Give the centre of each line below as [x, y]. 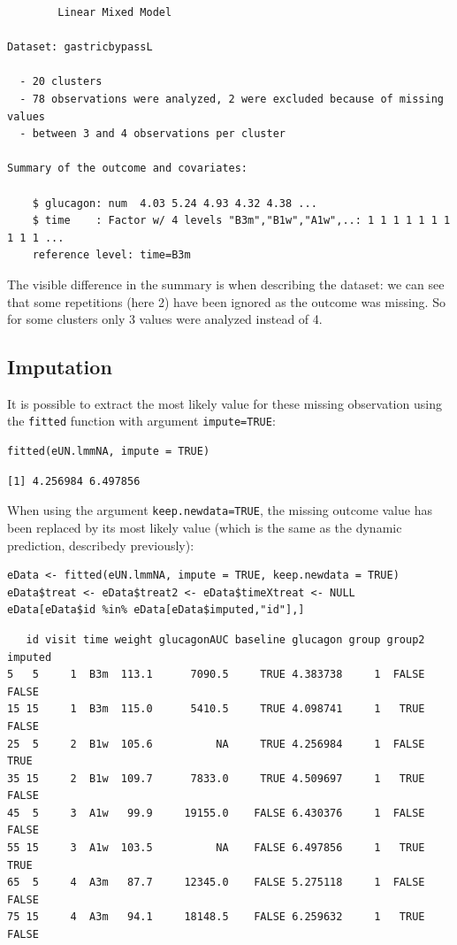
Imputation [60, 367]
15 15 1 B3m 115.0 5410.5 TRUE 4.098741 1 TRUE [216, 709]
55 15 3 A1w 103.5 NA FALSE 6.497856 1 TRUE [216, 848]
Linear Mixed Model [115, 12]
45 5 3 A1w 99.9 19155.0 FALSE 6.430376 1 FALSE [216, 813]
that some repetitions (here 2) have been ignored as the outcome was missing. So [226, 301]
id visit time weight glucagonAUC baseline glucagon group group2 [225, 639]
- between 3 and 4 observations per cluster [152, 134]
